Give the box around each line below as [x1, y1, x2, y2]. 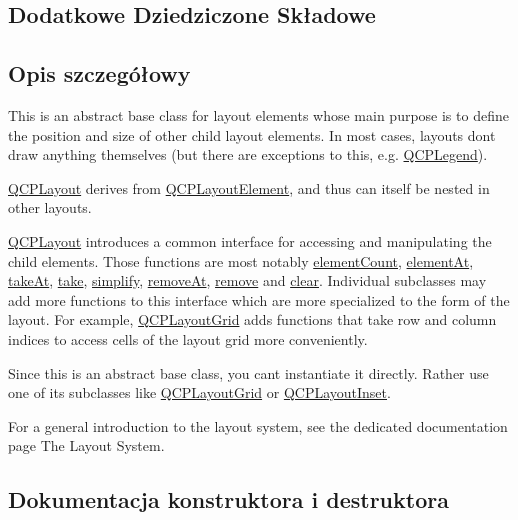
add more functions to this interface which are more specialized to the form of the [8, 289, 510, 310]
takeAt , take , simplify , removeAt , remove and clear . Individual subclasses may [8, 270, 487, 291]
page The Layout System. [8, 435, 165, 456]
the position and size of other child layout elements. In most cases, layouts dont [8, 124, 496, 145]
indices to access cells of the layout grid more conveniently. [8, 328, 368, 349]
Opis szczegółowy [8, 58, 191, 89]
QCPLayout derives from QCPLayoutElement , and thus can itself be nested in [8, 177, 490, 198]
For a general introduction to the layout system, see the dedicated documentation [8, 415, 508, 436]
